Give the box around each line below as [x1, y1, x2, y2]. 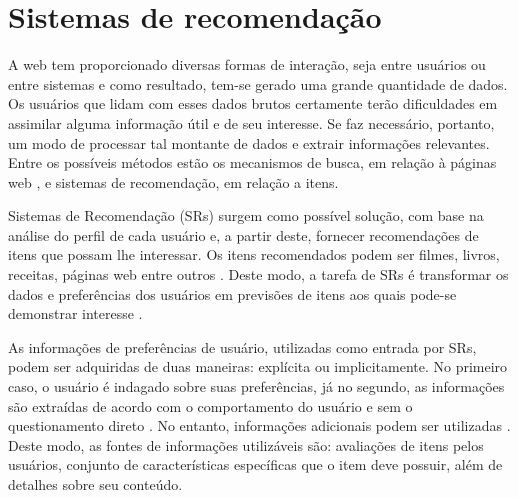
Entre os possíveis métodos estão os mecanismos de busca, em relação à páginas [8, 152, 497, 173]
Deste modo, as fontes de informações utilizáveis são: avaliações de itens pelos [8, 434, 484, 455]
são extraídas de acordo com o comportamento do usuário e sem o [8, 395, 413, 416]
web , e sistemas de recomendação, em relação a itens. [8, 171, 339, 192]
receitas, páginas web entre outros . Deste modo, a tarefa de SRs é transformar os [8, 264, 509, 285]
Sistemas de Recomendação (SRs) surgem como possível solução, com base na [8, 205, 484, 226]
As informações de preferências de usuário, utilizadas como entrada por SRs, [8, 336, 477, 357]
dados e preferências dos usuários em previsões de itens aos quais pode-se [8, 283, 457, 304]
